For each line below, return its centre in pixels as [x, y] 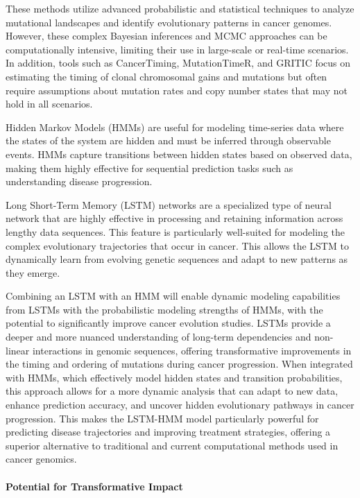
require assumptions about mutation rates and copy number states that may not [177, 90]
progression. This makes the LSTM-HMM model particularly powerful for [162, 418]
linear [18, 350]
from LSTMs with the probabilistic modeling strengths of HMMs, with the [164, 309]
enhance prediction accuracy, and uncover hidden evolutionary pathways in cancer [180, 405]
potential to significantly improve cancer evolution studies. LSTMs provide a [168, 323]
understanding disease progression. [79, 181]
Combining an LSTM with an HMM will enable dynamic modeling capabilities [173, 296]
